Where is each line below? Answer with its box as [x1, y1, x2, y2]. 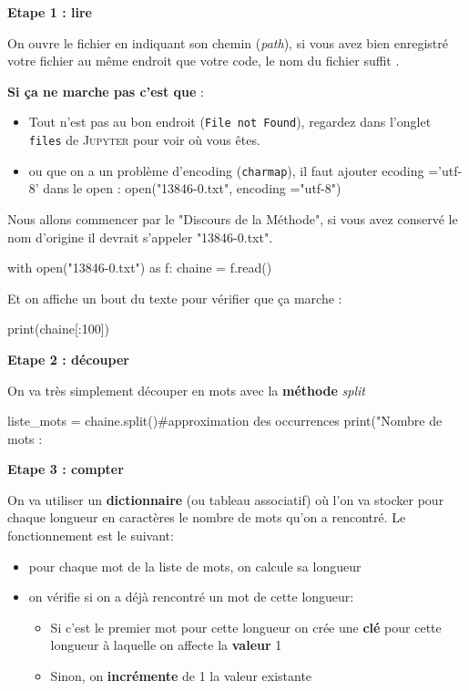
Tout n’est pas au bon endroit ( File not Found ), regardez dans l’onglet [28, 112, 432, 131]
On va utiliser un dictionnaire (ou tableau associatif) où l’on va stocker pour [7, 490, 444, 509]
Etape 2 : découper [7, 349, 129, 368]
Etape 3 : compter [7, 459, 124, 479]
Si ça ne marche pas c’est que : [7, 81, 204, 100]
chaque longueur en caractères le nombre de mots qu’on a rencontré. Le [7, 508, 406, 527]
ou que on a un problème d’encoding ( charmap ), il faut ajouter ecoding [28, 160, 424, 180]
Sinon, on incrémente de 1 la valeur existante [50, 666, 312, 686]
